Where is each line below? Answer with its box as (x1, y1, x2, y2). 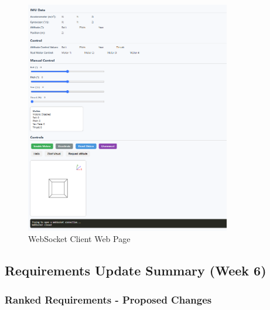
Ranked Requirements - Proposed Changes (5, 292, 212, 306)
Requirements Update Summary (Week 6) (5, 261, 266, 280)
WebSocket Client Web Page (28, 233, 131, 245)
